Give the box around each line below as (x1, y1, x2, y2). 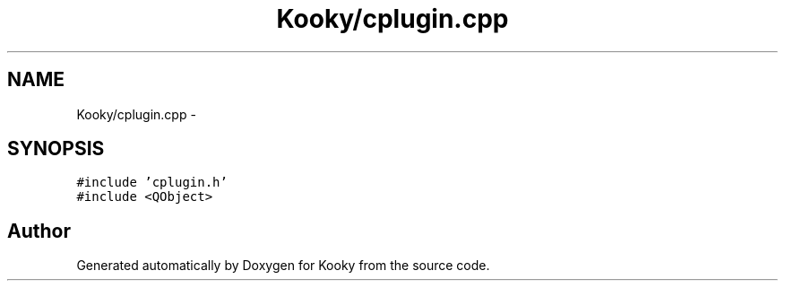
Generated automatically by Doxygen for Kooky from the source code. (76, 257, 490, 274)
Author (7, 219, 71, 242)
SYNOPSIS (7, 137, 105, 161)
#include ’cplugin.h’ (76, 175, 228, 190)
